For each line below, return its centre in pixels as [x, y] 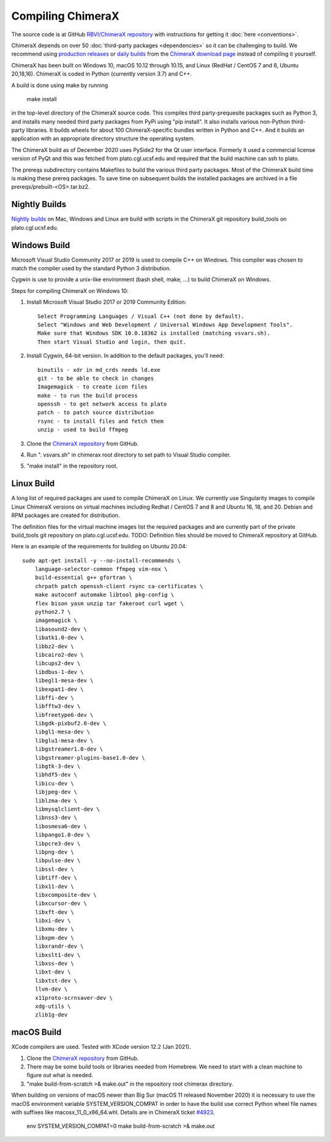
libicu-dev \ [54, 783]
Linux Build [33, 484]
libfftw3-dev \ [58, 706]
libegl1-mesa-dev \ [64, 681]
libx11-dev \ [54, 886]
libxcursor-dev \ [61, 903]
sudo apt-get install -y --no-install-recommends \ [101, 560]
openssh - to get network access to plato [102, 404]
